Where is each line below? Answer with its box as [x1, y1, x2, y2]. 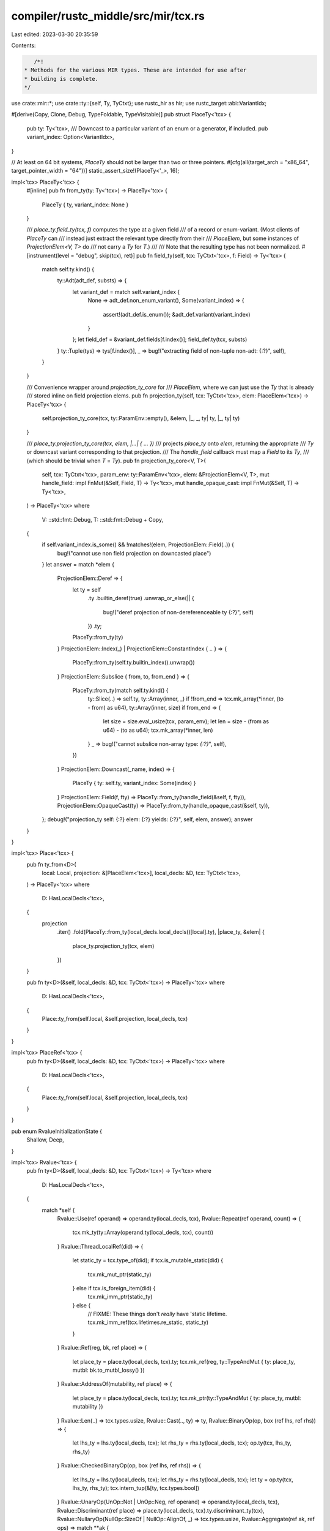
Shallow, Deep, [26, 1136, 64, 1143]
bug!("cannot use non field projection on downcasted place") [57, 549, 211, 557]
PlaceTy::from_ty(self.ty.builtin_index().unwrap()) [72, 659, 195, 666]
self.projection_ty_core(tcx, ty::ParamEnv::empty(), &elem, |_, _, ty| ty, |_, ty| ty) [42, 415, 240, 422]
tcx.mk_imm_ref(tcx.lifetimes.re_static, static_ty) [87, 1318, 209, 1326]
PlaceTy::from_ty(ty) [72, 634, 123, 641]
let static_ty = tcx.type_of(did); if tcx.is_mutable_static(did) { [72, 1257, 224, 1264]
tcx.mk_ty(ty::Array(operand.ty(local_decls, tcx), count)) [72, 1228, 214, 1236]
